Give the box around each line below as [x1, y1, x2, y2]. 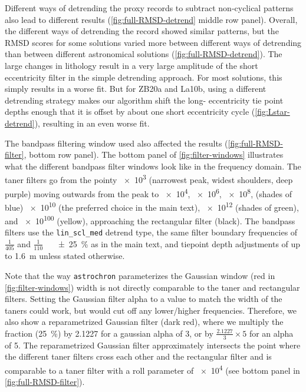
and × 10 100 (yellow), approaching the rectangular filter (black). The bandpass [5, 213, 295, 227]
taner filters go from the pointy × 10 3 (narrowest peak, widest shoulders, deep [5, 172, 293, 185]
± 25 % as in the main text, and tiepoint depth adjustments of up [58, 237, 301, 250]
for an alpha [249, 327, 294, 339]
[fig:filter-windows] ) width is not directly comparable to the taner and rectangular [5, 281, 300, 293]
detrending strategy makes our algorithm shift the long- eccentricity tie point [5, 94, 284, 106]
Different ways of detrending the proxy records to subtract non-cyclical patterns [5, 2, 294, 14]
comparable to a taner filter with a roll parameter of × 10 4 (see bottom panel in [5, 362, 300, 376]
